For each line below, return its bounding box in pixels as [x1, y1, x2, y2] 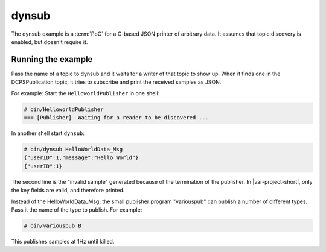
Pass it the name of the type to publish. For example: [11, 206, 142, 213]
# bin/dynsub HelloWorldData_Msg [24, 145, 123, 153]
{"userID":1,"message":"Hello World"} [24, 154, 139, 161]
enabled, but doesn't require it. [11, 38, 88, 45]
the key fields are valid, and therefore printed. [11, 187, 125, 194]
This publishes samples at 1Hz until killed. [11, 238, 115, 245]
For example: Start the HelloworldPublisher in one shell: [11, 89, 160, 96]
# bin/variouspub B [24, 222, 81, 229]
